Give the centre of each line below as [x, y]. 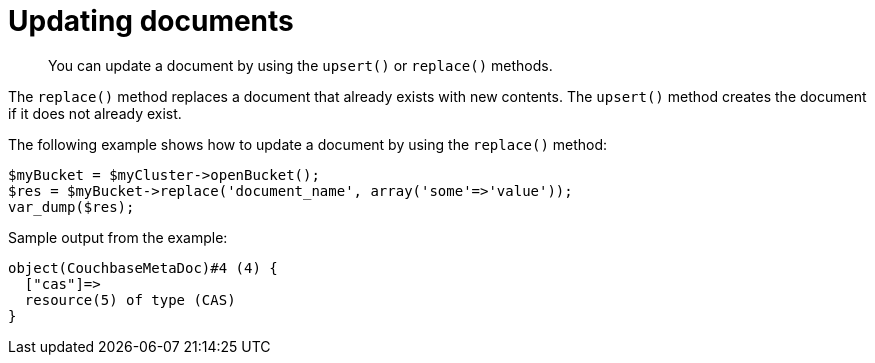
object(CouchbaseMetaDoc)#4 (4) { [143, 267]
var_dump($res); [71, 206]
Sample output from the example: [118, 237]
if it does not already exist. [95, 113]
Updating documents [151, 21]
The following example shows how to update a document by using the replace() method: [308, 144]
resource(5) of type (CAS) [130, 299]
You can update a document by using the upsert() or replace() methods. [300, 65]
